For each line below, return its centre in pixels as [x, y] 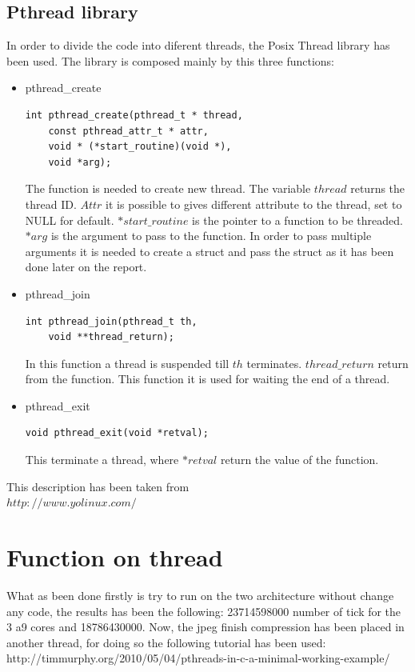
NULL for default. [70, 220]
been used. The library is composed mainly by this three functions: [171, 60]
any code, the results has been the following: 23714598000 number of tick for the [204, 611]
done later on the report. [86, 267]
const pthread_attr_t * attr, [128, 131]
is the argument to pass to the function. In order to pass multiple [211, 236]
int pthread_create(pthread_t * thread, [134, 115]
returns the [378, 188]
